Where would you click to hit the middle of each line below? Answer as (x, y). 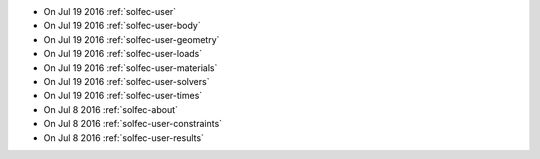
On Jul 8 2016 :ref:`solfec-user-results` (124, 137)
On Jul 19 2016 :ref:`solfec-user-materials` (130, 67)
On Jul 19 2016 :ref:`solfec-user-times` (123, 96)
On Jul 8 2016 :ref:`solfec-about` (111, 109)
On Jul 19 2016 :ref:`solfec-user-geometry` (131, 39)
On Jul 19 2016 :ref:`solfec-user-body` (122, 26)
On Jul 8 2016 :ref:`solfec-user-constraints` (133, 124)
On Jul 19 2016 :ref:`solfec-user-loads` (123, 54)
